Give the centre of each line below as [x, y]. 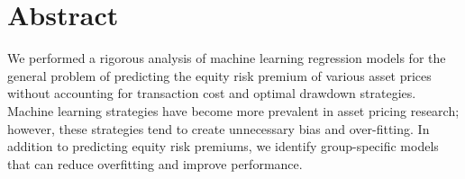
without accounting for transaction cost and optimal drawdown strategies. [212, 93]
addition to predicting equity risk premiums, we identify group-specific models [223, 146]
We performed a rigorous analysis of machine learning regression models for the [227, 58]
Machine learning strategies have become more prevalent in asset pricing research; [233, 110]
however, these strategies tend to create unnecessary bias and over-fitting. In [219, 128]
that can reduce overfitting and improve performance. [155, 163]
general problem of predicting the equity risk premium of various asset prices [219, 75]
